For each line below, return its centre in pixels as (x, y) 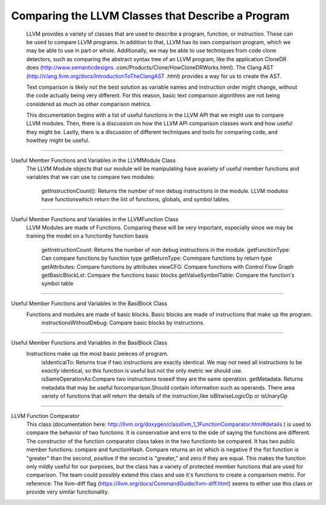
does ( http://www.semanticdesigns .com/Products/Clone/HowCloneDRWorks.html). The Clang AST (150, 68)
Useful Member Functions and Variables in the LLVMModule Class (94, 160)
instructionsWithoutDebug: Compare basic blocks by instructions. (123, 323)
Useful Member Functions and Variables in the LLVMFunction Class (95, 219)
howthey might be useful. (58, 140)
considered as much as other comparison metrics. (89, 104)
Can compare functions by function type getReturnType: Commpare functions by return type (157, 258)
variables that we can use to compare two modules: (91, 177)
